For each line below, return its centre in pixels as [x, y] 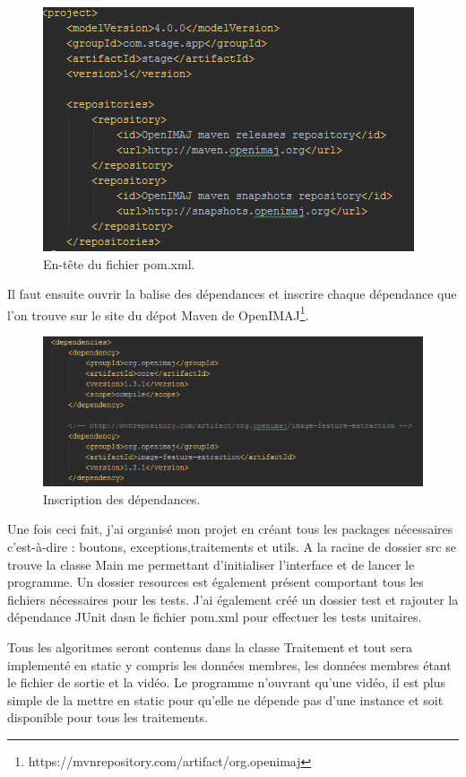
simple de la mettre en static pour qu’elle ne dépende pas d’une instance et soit [225, 699]
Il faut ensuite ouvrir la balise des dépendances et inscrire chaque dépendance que [232, 294]
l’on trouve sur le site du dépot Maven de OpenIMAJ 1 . [158, 313]
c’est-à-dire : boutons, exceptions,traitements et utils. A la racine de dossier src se [232, 546]
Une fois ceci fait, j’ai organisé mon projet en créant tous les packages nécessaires [230, 529]
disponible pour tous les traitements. [108, 717]
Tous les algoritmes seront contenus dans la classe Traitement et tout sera [210, 646]
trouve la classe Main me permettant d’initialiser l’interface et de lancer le [211, 564]
